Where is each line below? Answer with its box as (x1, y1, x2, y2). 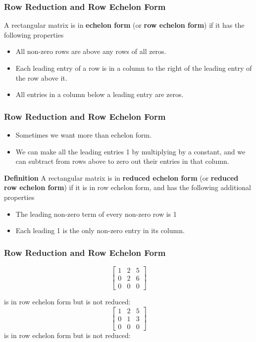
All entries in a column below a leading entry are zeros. (15, 89, 184, 99)
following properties (4, 29, 64, 40)
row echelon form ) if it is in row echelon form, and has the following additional (4, 182, 251, 193)
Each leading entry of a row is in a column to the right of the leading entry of (15, 63, 252, 73)
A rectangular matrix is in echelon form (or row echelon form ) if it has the (4, 20, 245, 30)
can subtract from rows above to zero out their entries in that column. (15, 156, 229, 166)
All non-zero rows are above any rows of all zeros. (15, 46, 166, 56)
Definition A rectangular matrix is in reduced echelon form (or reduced (4, 172, 239, 183)
